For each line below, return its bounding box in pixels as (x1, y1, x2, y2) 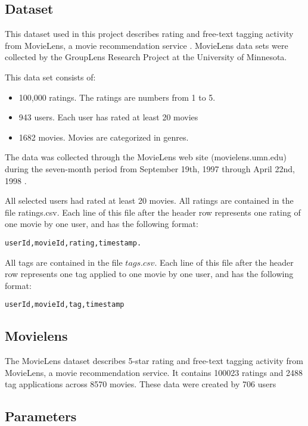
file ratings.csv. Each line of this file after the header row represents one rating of (5, 206, 301, 218)
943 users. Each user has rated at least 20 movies (18, 111, 198, 123)
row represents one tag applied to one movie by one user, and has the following (5, 268, 294, 280)
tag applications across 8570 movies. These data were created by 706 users (5, 378, 276, 390)
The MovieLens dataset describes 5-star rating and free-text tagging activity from (5, 355, 303, 367)
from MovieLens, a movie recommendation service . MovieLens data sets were (5, 39, 288, 51)
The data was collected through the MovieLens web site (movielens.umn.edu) (5, 151, 287, 163)
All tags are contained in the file (5, 256, 123, 268)
